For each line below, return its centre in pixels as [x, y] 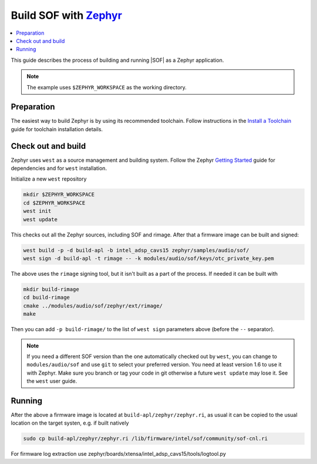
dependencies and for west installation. [59, 168]
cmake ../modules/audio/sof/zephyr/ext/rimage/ [93, 306]
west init [37, 211]
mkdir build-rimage [51, 289]
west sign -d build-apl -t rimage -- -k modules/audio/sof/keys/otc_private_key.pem [149, 258]
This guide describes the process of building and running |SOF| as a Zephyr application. [117, 60]
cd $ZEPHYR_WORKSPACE [54, 203]
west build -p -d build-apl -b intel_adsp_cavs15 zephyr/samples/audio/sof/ [136, 250]
